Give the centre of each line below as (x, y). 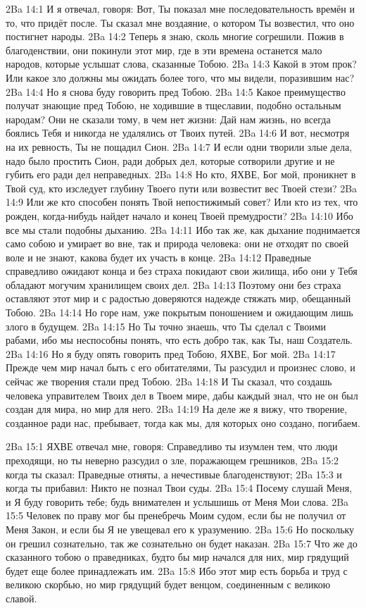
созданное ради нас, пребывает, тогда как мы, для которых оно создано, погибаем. (183, 422)
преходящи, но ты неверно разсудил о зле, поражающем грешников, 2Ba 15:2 (172, 460)
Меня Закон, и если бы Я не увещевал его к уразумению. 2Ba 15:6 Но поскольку (180, 529)
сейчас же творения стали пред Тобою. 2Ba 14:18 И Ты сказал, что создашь (169, 381)
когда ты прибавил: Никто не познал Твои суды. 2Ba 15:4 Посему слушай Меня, (179, 488)
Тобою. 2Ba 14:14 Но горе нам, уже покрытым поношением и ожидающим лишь (179, 312)
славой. (21, 598)
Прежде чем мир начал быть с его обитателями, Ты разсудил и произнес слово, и (181, 367)
